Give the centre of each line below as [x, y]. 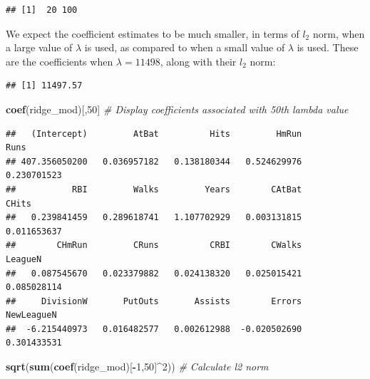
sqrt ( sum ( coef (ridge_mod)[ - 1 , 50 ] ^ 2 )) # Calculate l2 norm [137, 367]
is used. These [328, 47]
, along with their [198, 61]
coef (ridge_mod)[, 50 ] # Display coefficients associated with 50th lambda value [177, 109]
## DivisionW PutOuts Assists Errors [154, 301]
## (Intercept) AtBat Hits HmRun [154, 134]
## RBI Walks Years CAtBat [154, 189]
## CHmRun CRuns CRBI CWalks [154, 245]
